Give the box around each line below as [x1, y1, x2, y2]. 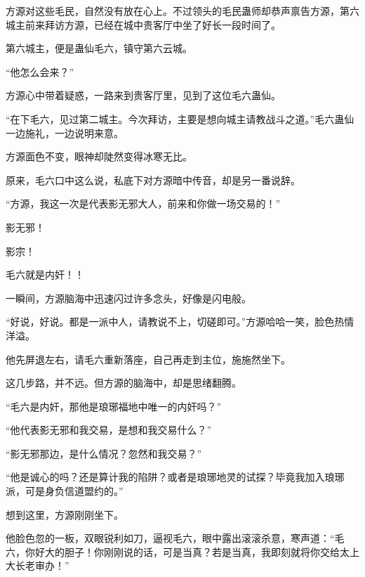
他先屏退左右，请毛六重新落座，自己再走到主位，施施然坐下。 [6, 351, 291, 366]
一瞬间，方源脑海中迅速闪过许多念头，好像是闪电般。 [6, 290, 251, 305]
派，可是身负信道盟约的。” [6, 484, 124, 498]
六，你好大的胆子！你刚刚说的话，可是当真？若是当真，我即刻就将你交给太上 [6, 544, 359, 559]
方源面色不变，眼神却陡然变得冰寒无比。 [6, 149, 192, 164]
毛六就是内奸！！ [6, 267, 84, 282]
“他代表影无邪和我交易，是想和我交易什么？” [6, 422, 212, 437]
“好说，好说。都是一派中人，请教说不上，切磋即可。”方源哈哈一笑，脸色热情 [6, 314, 354, 329]
